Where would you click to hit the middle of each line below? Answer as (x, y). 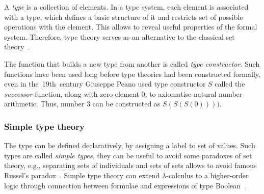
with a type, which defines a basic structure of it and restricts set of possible (124, 17)
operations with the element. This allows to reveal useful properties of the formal (131, 27)
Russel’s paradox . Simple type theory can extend (82, 175)
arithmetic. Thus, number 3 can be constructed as (82, 104)
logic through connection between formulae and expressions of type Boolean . (125, 185)
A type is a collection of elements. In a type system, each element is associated (126, 7)
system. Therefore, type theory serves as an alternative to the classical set (120, 36)
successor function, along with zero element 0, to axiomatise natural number (123, 93)
